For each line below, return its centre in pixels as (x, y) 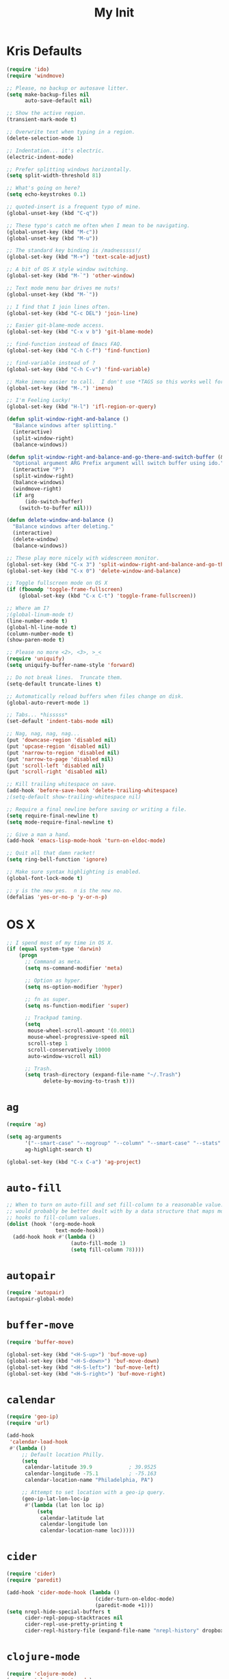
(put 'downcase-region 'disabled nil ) (62, 740)
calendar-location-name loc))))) (87, 1531)
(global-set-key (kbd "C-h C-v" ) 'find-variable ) (79, 369)
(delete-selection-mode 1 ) (45, 138)
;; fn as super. (48, 999)
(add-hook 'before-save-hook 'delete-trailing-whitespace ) (92, 791)
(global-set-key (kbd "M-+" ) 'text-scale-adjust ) (79, 257)
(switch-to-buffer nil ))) (56, 508)
